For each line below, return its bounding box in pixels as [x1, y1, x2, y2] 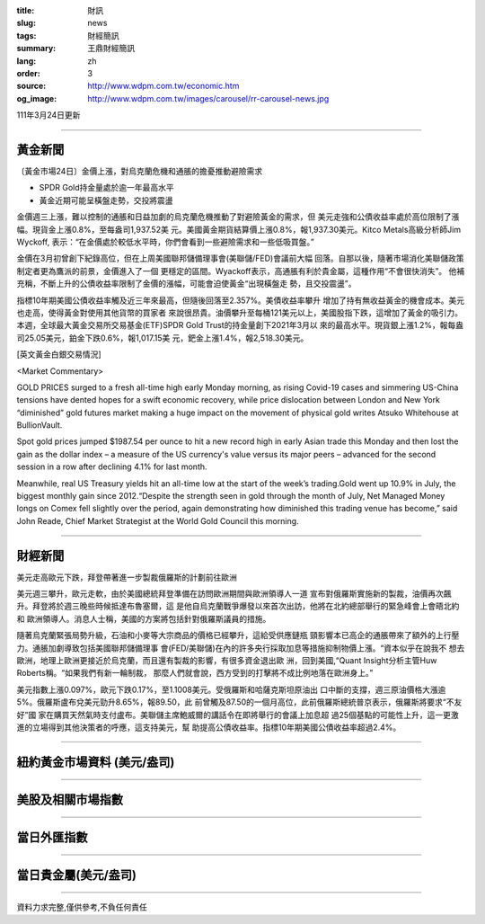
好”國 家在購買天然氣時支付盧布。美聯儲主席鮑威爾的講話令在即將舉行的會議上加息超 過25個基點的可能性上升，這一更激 [16, 709, 459, 720]
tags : [16, 30, 37, 40]
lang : [16, 55, 37, 67]
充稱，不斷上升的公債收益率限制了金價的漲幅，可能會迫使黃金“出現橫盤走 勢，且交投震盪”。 [16, 279, 357, 289]
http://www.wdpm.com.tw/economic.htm [87, 81, 240, 92]
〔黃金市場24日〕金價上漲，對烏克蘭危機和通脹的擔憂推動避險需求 [16, 166, 263, 177]
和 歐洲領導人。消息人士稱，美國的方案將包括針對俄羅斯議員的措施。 [16, 613, 271, 624]
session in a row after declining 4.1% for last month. [16, 461, 207, 472]
